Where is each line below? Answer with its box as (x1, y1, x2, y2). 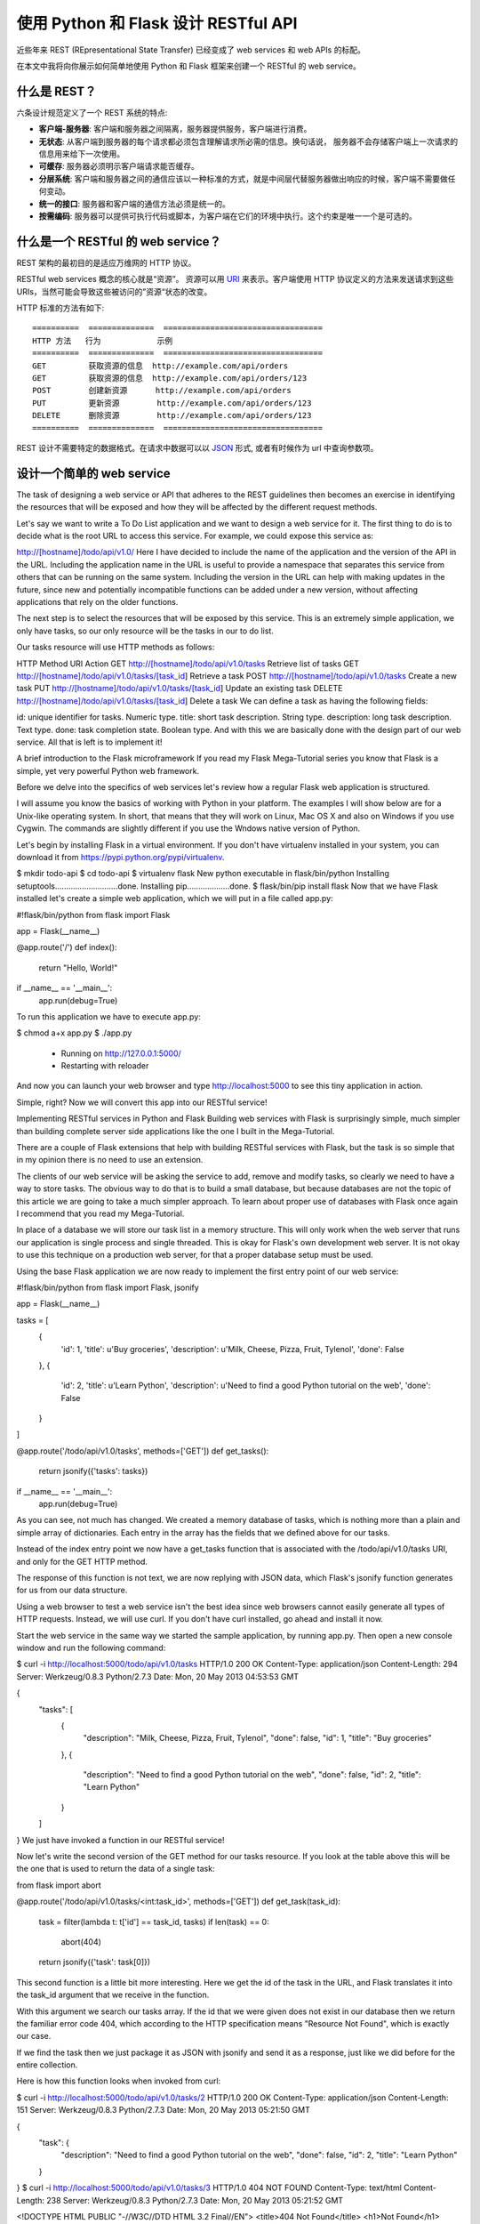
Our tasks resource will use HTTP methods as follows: (16, 641, 215, 653)
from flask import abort (16, 1880, 101, 1890)
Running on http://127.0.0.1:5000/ (60, 1048, 181, 1059)
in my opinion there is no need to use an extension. (16, 1155, 204, 1165)
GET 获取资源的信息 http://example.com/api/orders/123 (32, 374, 308, 383)
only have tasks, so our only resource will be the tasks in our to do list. (16, 625, 275, 636)
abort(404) (60, 1936, 102, 1947)
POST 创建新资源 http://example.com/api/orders (32, 385, 292, 396)
